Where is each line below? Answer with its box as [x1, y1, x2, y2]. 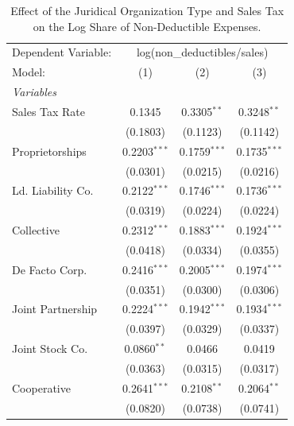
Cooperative [12, 379, 71, 396]
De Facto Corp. [12, 261, 87, 277]
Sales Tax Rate [12, 103, 86, 119]
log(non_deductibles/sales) [136, 44, 269, 60]
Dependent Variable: [12, 44, 112, 60]
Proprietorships [12, 142, 87, 159]
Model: [12, 64, 46, 80]
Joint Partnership [12, 300, 98, 317]
